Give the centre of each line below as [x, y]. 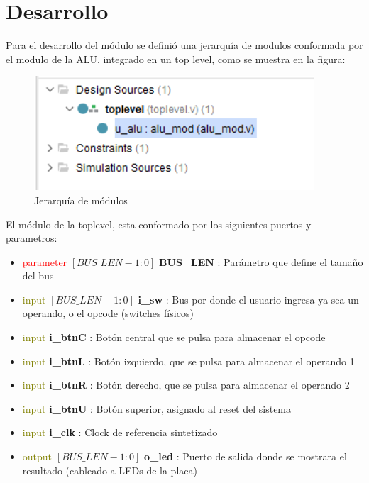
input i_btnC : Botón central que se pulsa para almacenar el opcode [174, 337]
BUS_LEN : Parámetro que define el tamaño [261, 261]
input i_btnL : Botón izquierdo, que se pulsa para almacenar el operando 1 [188, 361]
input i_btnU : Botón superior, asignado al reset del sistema [157, 408]
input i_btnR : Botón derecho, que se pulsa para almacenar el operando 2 [186, 385]
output [37, 456]
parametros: [32, 238]
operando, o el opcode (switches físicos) [108, 313]
